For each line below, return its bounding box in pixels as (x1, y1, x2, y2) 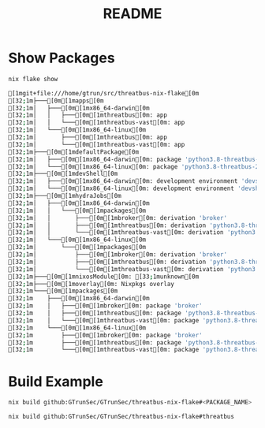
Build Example (8, 372, 104, 390)
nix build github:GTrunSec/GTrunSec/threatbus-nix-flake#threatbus (8, 413, 235, 421)
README (103, 5, 162, 23)
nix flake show (8, 75, 58, 83)
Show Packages (8, 49, 116, 67)
